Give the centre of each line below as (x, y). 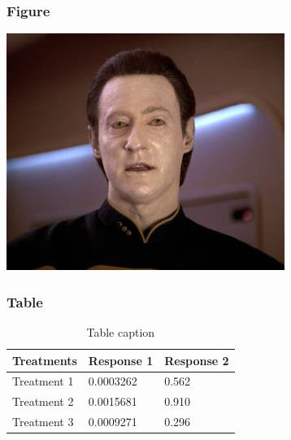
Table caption (121, 332)
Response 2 (197, 360)
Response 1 (121, 360)
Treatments (45, 360)
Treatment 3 (43, 422)
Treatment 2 (43, 401)
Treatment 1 (43, 381)
